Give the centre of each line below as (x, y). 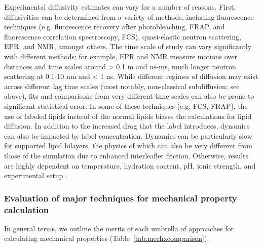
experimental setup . (36, 175)
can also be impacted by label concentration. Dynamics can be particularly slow (128, 135)
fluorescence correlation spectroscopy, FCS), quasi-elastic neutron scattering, (123, 36)
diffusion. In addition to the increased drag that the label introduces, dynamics (127, 126)
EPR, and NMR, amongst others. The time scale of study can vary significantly (128, 46)
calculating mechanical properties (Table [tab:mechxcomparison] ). (107, 238)
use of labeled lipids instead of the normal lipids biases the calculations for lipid (128, 116)
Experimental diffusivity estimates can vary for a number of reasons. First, (120, 7)
